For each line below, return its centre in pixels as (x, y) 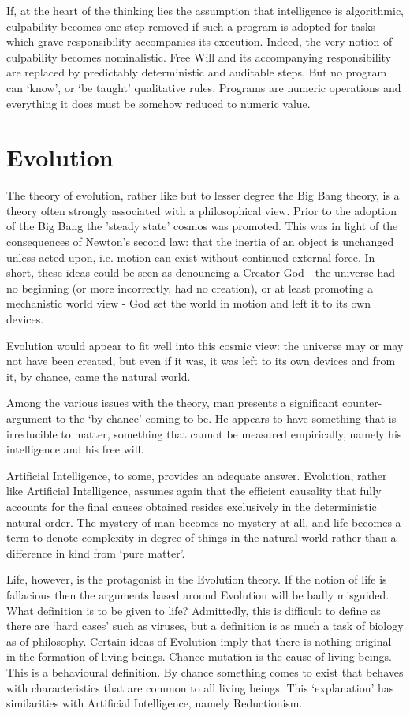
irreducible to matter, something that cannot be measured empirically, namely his (204, 433)
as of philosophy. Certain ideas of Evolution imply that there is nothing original (199, 641)
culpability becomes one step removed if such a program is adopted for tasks (191, 26)
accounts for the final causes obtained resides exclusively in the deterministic (192, 506)
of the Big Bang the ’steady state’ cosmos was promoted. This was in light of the (202, 226)
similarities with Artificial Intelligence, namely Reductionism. (155, 703)
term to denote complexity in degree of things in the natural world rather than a (201, 537)
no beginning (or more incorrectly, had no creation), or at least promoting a (190, 287)
